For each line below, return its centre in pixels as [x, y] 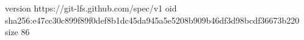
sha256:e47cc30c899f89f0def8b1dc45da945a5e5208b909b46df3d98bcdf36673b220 [152, 20]
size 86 [17, 32]
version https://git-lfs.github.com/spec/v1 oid [91, 8]
